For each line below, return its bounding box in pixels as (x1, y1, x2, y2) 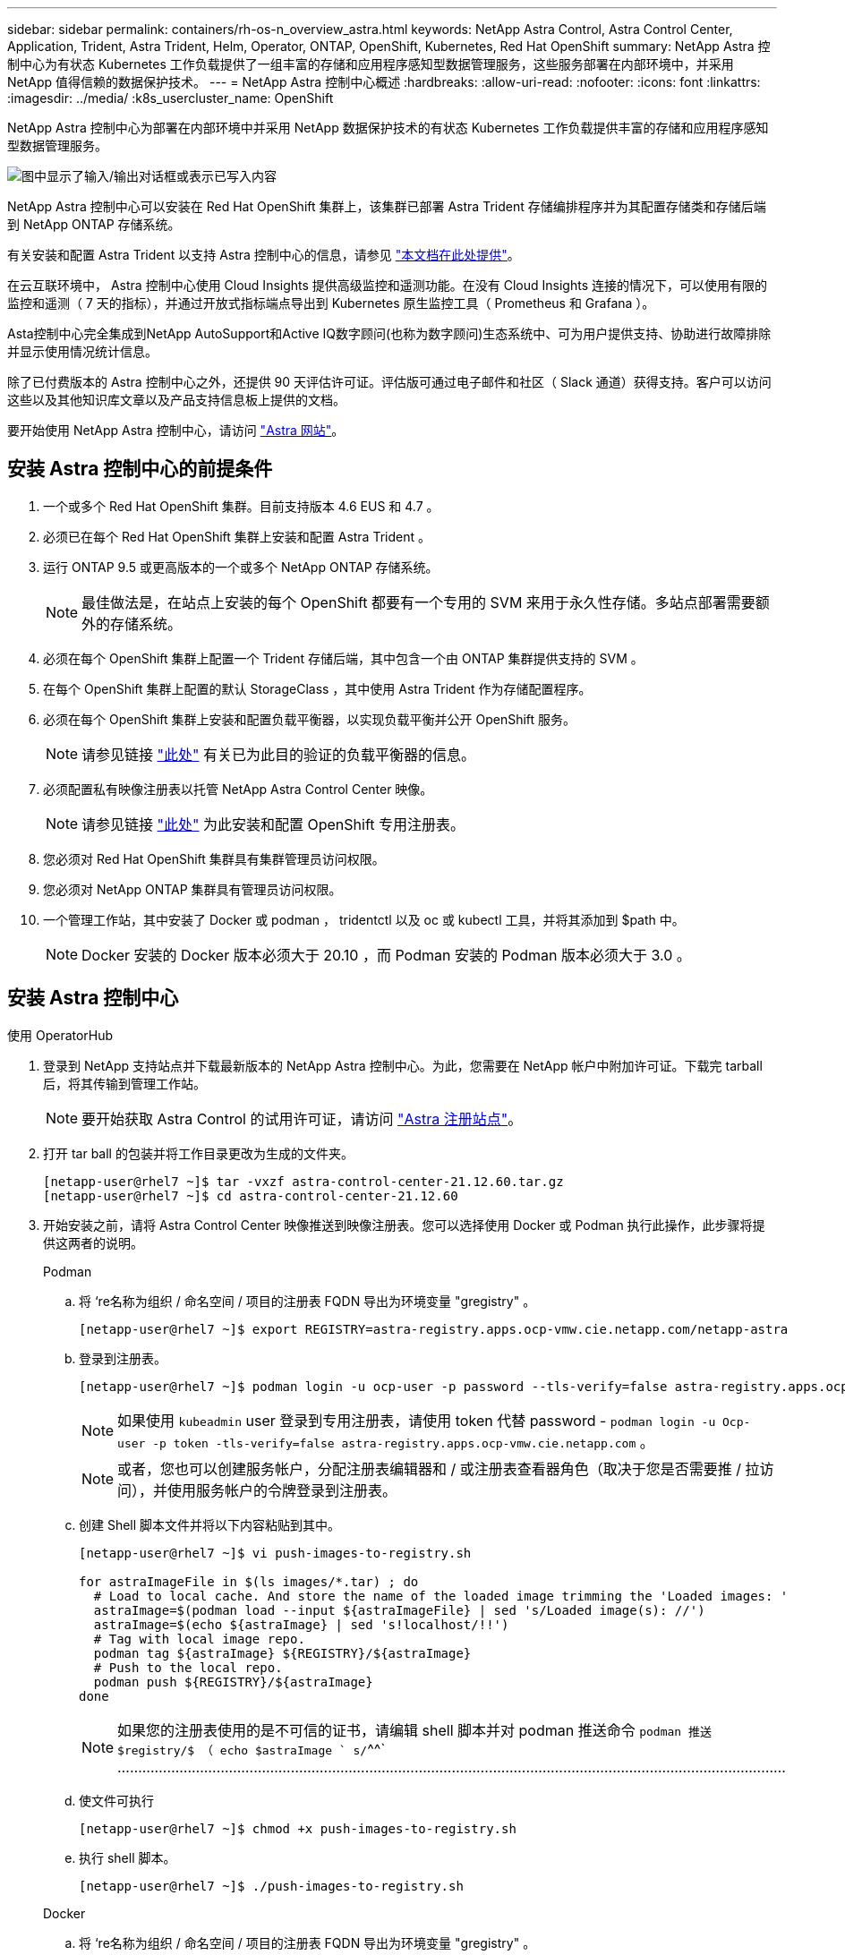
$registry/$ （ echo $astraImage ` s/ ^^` (117, 1739, 386, 1758)
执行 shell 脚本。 (79, 1849, 176, 1865)
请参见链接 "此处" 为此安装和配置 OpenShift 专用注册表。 (81, 815, 465, 833)
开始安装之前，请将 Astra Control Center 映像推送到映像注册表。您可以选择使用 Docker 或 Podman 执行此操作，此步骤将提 (43, 1217, 765, 1233)
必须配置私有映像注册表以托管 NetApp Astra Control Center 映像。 (43, 781, 433, 797)
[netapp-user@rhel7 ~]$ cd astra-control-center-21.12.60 (43, 1188, 458, 1203)
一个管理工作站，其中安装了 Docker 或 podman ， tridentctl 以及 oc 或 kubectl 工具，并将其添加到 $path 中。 (43, 911, 685, 927)
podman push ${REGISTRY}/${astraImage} (93, 1674, 373, 1689)
